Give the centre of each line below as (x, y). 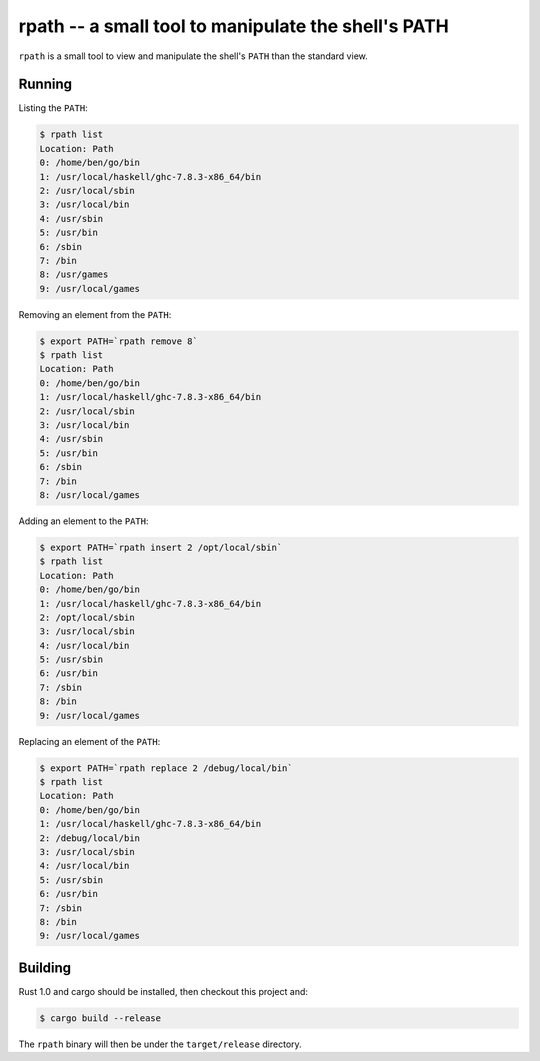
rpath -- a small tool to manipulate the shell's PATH (234, 26)
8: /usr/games (74, 274)
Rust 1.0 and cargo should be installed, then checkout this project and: (163, 991)
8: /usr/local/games (89, 495)
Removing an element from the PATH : (95, 314)
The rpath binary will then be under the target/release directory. (160, 1044)
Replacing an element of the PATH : (89, 741)
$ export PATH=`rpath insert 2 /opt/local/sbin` (161, 547)
